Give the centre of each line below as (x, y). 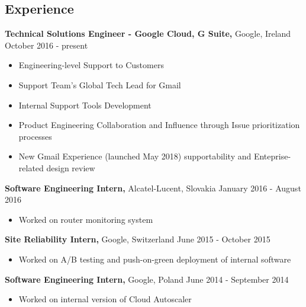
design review (71, 167)
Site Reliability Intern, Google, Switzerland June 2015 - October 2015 (138, 239)
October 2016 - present (46, 45)
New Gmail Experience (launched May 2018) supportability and (135, 156)
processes (35, 136)
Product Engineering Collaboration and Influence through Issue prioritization (159, 125)
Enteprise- (272, 156)
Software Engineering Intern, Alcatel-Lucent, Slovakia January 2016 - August (153, 188)
